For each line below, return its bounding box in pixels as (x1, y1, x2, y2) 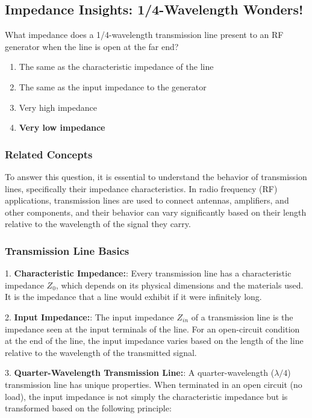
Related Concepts (5, 146, 93, 161)
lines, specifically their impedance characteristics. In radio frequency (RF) (5, 182, 278, 195)
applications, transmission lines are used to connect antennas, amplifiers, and (5, 194, 289, 207)
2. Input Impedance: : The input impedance (5, 310, 174, 323)
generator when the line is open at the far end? (5, 40, 179, 52)
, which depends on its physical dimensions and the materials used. (55, 278, 304, 291)
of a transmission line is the (191, 310, 293, 323)
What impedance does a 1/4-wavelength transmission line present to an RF (5, 28, 284, 41)
